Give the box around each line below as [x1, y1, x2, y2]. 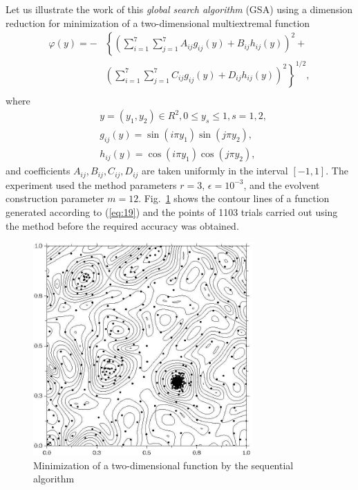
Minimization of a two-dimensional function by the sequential [33, 457, 294, 472]
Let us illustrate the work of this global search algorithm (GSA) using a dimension [6, 2, 353, 16]
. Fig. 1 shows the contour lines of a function [138, 191, 330, 206]
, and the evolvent [243, 177, 320, 192]
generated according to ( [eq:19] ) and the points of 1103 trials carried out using [6, 204, 338, 219]
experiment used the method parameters [6, 177, 177, 192]
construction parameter [6, 191, 104, 206]
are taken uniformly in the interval [142, 163, 288, 178]
